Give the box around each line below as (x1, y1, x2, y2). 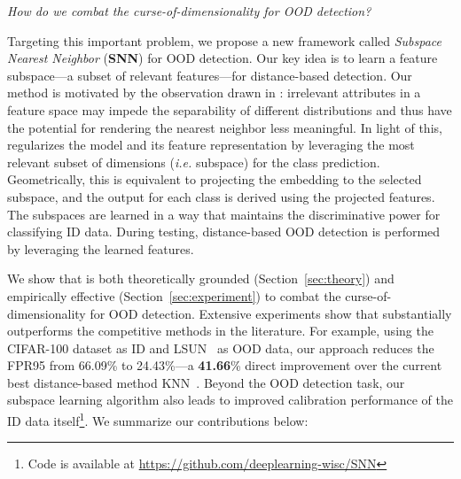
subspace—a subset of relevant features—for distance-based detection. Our (7, 66, 412, 84)
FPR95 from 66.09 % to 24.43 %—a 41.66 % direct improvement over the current (7, 356, 442, 375)
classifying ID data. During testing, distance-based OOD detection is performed (7, 222, 441, 241)
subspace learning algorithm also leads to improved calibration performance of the (7, 390, 454, 409)
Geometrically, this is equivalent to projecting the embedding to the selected (7, 170, 422, 189)
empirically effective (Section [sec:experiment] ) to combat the (7, 286, 341, 305)
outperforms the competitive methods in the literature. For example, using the (7, 321, 434, 340)
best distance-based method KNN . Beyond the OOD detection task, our (7, 373, 405, 391)
